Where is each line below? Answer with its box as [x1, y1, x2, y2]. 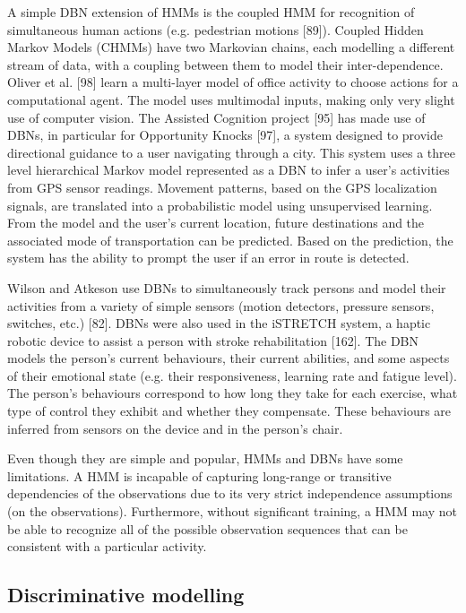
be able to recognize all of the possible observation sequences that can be [7, 519, 408, 538]
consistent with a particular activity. [7, 537, 207, 556]
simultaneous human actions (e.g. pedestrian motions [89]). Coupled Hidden [7, 20, 424, 39]
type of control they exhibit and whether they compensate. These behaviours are [7, 401, 452, 420]
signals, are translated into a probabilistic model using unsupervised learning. [7, 195, 433, 214]
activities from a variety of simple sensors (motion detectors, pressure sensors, [7, 296, 435, 315]
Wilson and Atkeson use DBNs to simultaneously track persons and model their [7, 278, 446, 297]
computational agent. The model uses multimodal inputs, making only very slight [7, 90, 455, 108]
